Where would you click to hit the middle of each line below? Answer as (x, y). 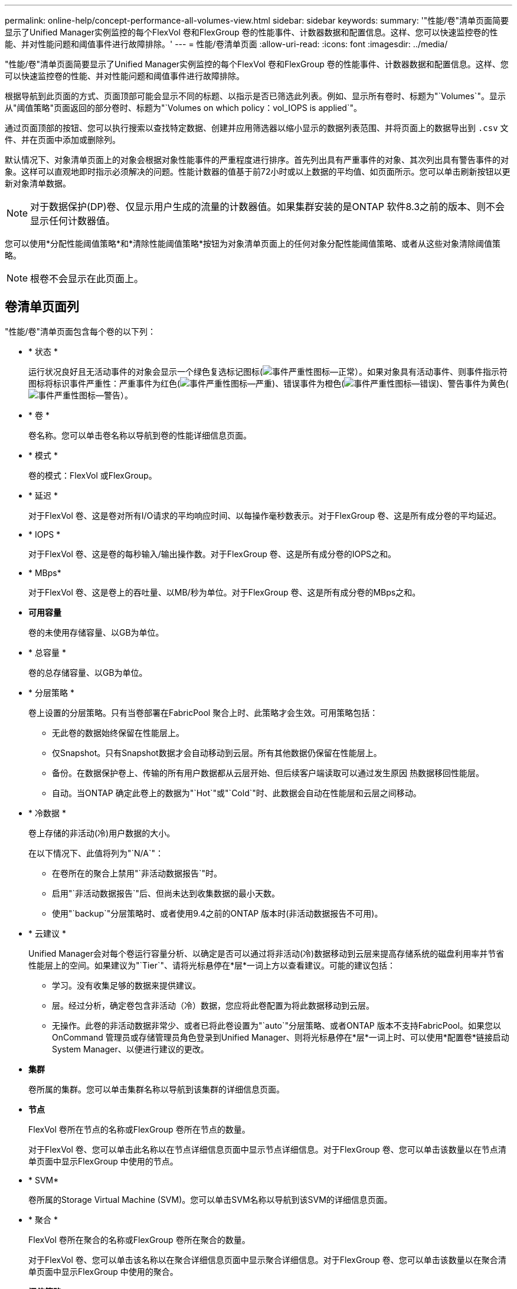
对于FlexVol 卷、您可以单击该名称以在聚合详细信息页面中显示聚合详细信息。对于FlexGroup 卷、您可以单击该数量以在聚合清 (267, 1259)
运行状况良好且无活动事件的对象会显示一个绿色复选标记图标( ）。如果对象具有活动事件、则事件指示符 (268, 371)
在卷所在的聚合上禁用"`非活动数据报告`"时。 (137, 873)
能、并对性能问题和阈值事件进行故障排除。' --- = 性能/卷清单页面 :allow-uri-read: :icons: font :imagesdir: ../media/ (226, 44)
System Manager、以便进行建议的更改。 (130, 1049)
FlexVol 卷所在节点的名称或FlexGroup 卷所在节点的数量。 (139, 1129)
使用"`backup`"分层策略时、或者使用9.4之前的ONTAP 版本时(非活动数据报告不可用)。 (217, 913)
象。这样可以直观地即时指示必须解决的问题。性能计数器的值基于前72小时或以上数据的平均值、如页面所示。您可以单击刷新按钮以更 (258, 171)
